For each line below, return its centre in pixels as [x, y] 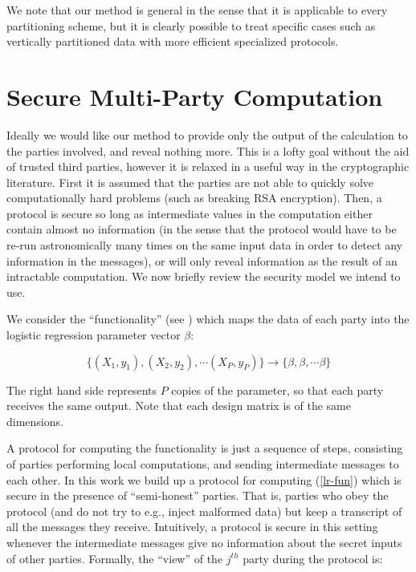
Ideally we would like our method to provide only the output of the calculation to [207, 134]
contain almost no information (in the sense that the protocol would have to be [202, 229]
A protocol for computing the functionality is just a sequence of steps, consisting [205, 448]
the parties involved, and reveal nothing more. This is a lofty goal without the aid [208, 150]
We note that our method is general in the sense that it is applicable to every [197, 10]
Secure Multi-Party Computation [195, 96]
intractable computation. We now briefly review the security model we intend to [204, 276]
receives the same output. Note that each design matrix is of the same [179, 406]
